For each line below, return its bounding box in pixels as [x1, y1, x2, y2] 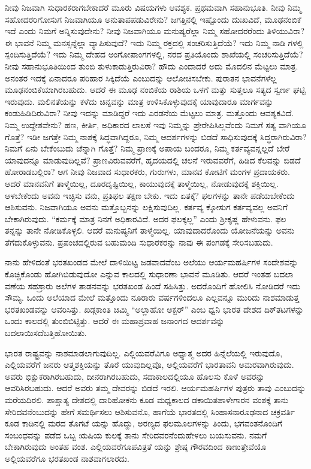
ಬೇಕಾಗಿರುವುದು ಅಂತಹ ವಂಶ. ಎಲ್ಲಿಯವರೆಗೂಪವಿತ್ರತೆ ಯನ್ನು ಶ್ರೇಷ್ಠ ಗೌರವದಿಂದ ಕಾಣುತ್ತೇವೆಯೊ [5, 440, 267, 453]
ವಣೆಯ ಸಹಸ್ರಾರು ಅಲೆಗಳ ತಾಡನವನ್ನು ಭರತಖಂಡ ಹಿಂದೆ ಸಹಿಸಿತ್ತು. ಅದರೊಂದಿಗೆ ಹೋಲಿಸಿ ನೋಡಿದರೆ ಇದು [5, 279, 300, 292]
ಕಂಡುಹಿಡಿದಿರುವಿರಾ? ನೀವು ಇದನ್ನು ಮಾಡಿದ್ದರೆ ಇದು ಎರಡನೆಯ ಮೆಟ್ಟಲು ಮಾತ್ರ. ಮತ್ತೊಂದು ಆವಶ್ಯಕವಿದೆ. [5, 107, 294, 119]
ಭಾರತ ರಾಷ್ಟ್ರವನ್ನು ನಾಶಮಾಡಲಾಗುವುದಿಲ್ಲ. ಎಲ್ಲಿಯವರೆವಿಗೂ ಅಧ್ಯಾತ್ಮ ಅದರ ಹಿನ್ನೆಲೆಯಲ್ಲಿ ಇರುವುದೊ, [5, 346, 283, 359]
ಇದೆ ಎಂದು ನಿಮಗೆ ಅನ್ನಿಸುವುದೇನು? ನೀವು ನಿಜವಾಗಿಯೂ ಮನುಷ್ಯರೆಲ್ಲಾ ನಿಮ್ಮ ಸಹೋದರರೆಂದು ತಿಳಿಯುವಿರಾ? [5, 25, 305, 37]
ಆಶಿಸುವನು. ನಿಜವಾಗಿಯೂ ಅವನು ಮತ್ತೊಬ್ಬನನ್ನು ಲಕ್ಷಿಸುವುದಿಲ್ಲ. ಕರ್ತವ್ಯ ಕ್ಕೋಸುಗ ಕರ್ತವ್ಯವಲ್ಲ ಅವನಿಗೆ [5, 201, 288, 213]
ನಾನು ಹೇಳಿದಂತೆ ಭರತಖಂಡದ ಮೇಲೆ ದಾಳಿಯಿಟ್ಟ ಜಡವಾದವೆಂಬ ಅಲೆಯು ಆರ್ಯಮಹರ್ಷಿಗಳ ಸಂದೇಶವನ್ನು [5, 256, 298, 268]
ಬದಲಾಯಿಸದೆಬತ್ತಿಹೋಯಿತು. [5, 326, 87, 339]
